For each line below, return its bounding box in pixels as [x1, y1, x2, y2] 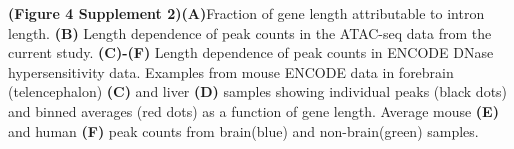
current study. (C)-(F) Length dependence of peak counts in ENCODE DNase [8, 42, 494, 63]
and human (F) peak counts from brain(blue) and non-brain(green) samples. [8, 120, 479, 141]
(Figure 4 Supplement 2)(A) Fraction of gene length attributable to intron [8, 3, 485, 23]
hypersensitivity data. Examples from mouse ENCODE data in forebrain [8, 61, 454, 82]
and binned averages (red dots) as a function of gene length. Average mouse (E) [8, 100, 499, 121]
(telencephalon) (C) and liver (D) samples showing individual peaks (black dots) [8, 81, 508, 102]
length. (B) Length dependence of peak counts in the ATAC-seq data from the [8, 22, 492, 43]
